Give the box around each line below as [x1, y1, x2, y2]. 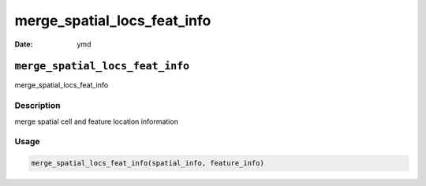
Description [14, 100, 61, 111]
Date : [14, 39, 33, 49]
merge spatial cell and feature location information [14, 117, 179, 126]
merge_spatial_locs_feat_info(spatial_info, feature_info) [31, 158, 264, 168]
